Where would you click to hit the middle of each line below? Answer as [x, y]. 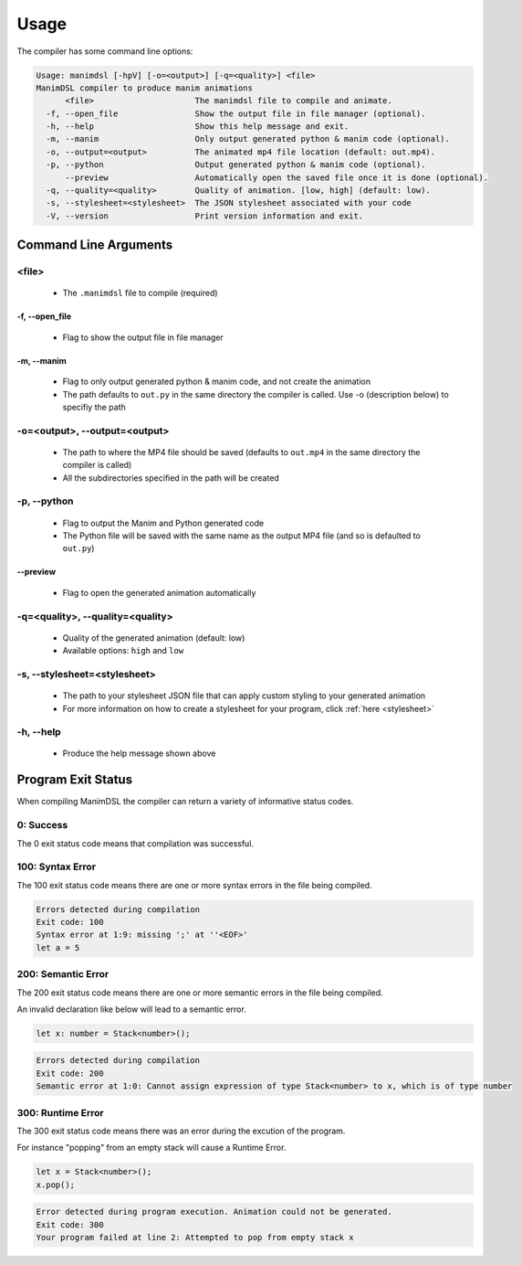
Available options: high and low [123, 651]
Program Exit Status [74, 780]
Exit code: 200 [70, 1073]
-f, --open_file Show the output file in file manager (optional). [236, 113]
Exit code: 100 [70, 922]
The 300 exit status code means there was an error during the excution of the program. [181, 1131]
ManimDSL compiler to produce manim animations [144, 88]
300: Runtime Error [60, 1112]
